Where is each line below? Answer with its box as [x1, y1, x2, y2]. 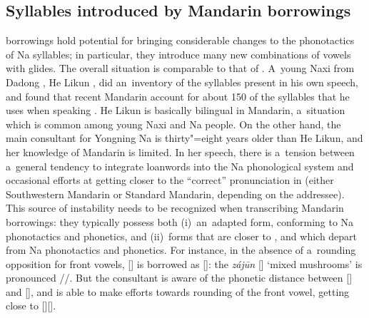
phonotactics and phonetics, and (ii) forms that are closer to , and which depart [6, 228, 358, 243]
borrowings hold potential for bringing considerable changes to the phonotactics [6, 33, 355, 48]
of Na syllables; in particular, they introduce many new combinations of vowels [6, 46, 351, 61]
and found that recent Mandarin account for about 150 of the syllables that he [6, 88, 350, 103]
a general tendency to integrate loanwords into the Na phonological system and [6, 158, 354, 173]
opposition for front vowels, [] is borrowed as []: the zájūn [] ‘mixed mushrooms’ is [6, 256, 363, 271]
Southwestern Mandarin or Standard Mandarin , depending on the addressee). [6, 186, 345, 201]
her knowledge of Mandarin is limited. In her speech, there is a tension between [6, 144, 355, 159]
